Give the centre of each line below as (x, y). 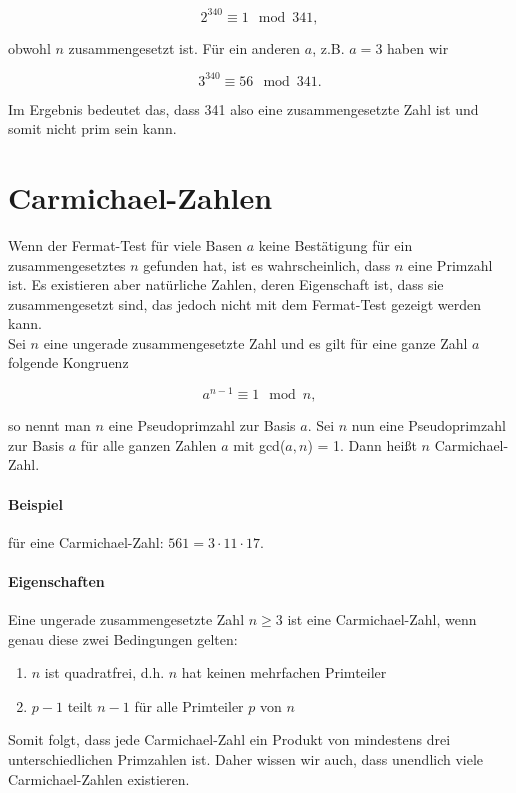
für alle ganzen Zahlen (148, 444)
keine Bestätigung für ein (335, 244)
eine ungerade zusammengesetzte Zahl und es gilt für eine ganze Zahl (255, 342)
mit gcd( (259, 444)
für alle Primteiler (189, 705)
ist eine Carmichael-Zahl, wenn (382, 619)
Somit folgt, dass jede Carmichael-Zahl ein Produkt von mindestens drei (229, 739)
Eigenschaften (56, 580)
